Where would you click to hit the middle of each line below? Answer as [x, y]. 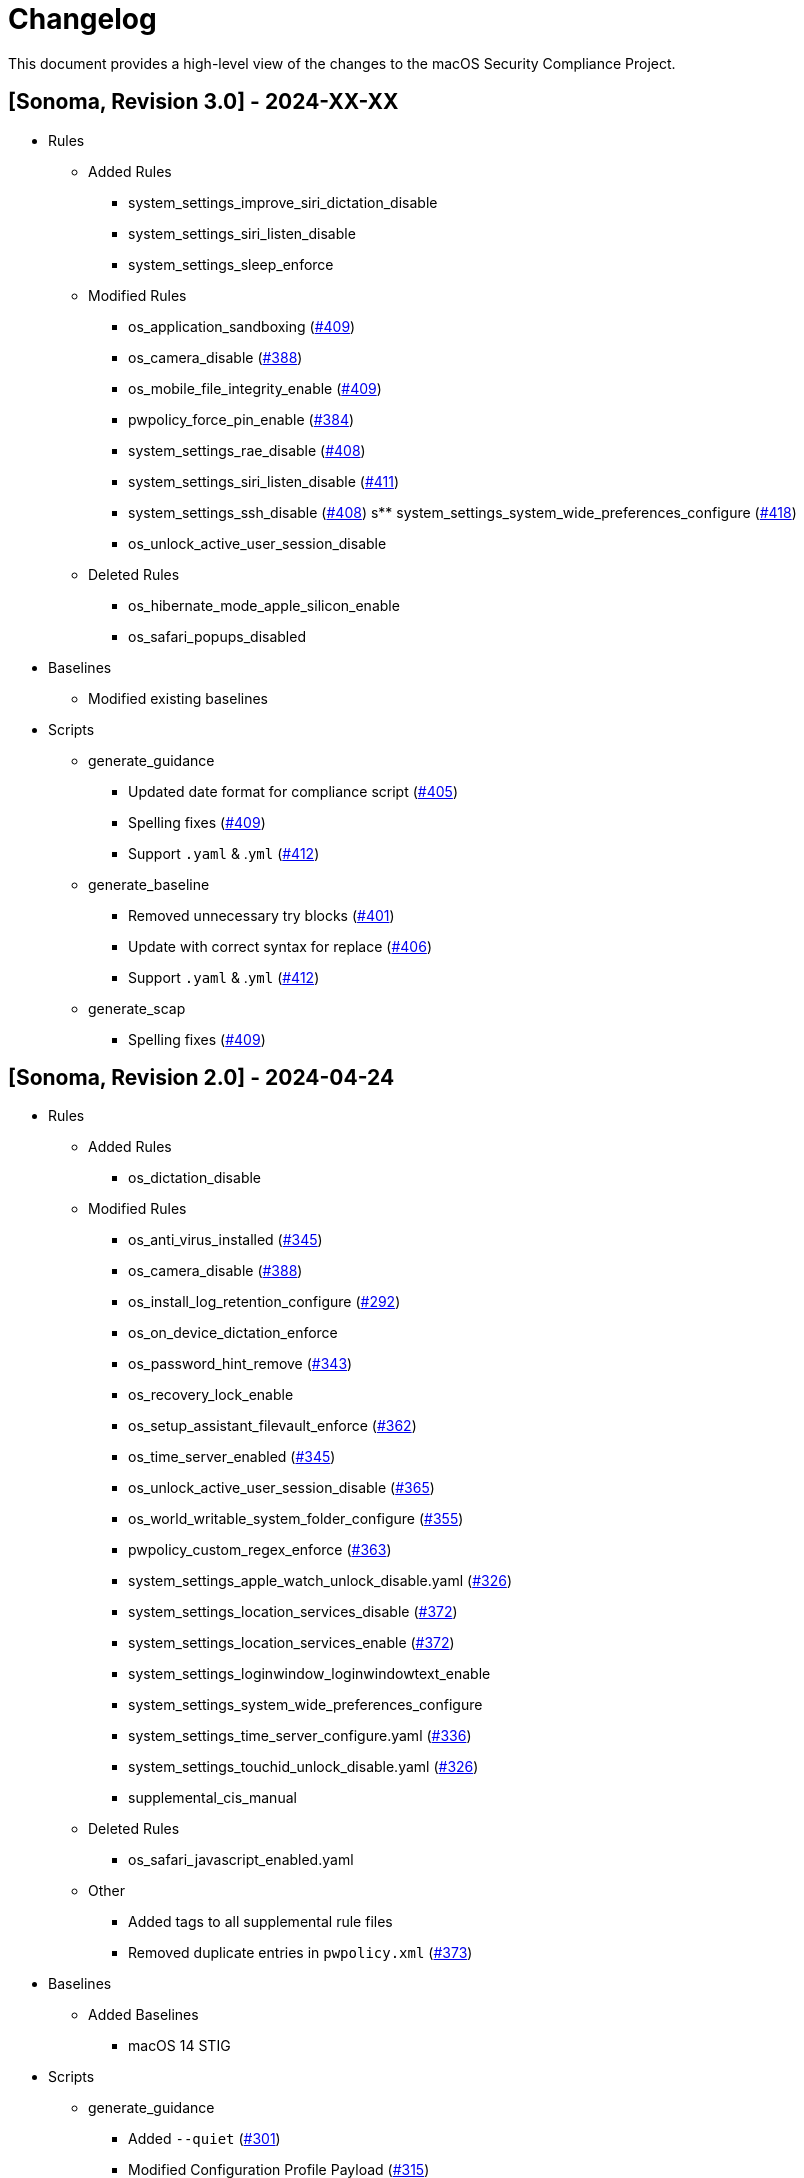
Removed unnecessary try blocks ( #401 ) [261, 915]
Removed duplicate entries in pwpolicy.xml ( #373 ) [300, 1953]
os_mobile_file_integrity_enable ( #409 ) [255, 388]
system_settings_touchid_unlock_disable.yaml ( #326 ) [303, 1767]
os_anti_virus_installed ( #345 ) [225, 1240]
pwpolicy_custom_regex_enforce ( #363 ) [260, 1550]
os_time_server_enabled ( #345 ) [232, 1457]
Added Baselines [143, 2015]
